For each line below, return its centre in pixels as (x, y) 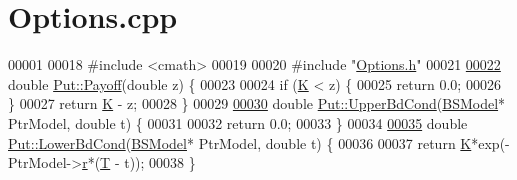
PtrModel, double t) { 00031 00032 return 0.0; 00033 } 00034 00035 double (238, 122)
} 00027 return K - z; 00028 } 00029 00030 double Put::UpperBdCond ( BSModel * (257, 103)
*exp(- (490, 142)
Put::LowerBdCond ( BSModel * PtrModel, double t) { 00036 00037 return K (240, 142)
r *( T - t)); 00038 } (139, 162)
